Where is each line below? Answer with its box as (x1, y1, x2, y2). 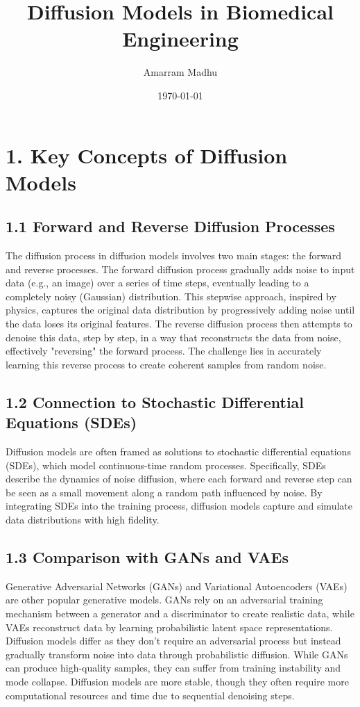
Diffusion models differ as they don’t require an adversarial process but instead (6, 633, 341, 648)
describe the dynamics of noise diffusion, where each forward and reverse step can (6, 471, 352, 486)
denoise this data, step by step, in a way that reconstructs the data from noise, (6, 330, 341, 344)
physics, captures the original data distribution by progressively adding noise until (6, 302, 355, 317)
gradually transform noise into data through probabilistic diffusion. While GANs (6, 647, 348, 661)
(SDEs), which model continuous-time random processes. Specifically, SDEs (6, 457, 326, 472)
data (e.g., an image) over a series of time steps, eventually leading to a (6, 275, 309, 290)
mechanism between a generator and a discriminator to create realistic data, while (6, 606, 354, 620)
